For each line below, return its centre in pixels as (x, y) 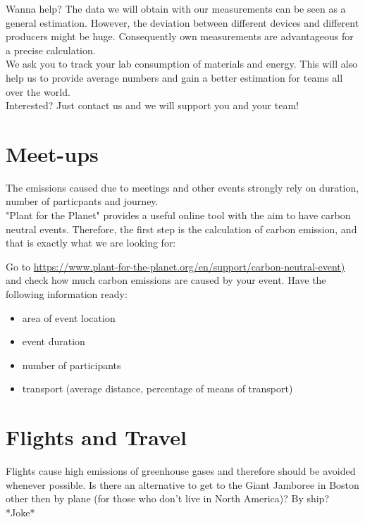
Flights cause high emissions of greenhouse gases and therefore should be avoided (181, 471)
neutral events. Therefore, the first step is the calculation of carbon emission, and (181, 229)
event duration (54, 341)
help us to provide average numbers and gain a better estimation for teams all (174, 77)
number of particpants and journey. (82, 201)
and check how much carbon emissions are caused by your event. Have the (166, 280)
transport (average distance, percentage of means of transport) (157, 389)
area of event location (69, 317)
